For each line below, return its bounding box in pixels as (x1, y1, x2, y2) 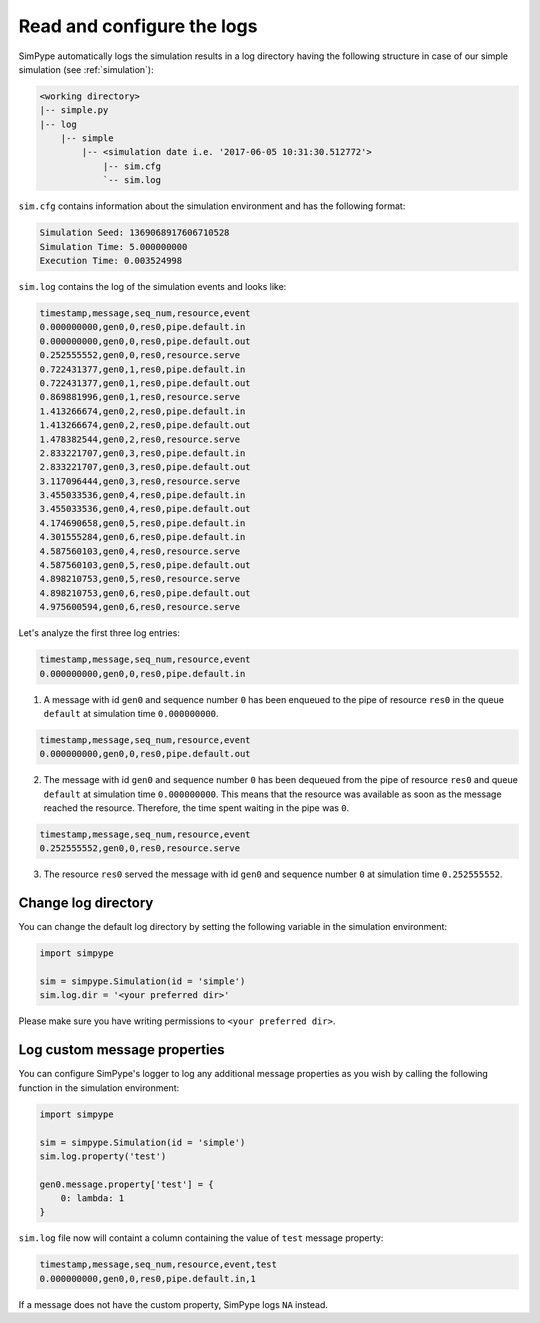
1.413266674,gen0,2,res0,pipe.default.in (39, 405, 246, 417)
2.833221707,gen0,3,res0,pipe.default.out (39, 461, 251, 473)
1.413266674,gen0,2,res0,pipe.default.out (39, 420, 251, 431)
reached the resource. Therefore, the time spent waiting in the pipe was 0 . (43, 802, 350, 814)
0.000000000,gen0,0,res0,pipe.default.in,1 (39, 1273, 257, 1284)
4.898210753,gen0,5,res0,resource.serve (39, 573, 240, 585)
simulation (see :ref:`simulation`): (18, 63, 154, 75)
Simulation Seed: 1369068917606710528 (39, 227, 230, 239)
